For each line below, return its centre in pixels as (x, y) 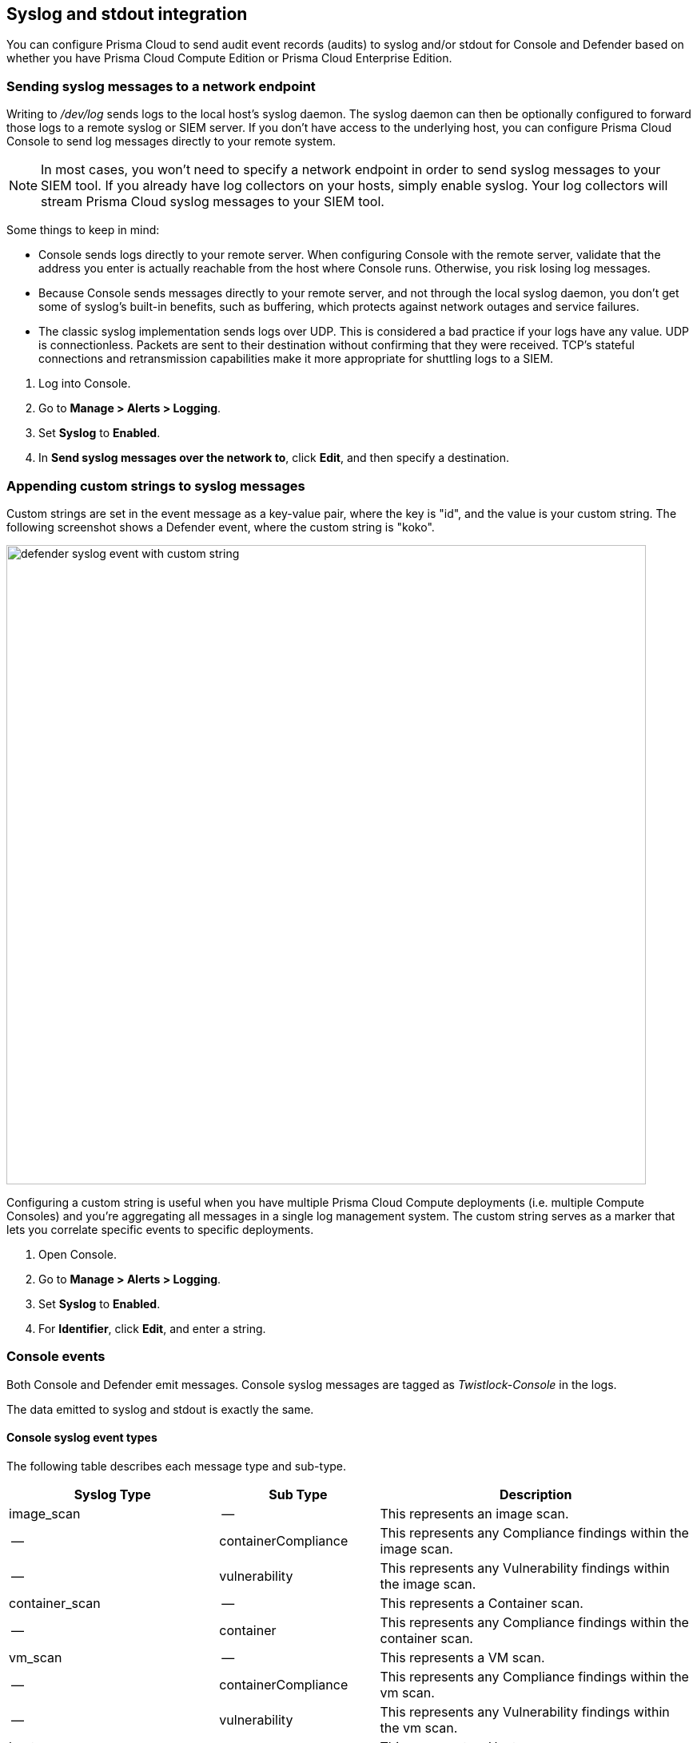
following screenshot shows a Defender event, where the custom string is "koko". (221, 527)
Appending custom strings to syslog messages (156, 485)
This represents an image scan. (474, 1513)
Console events (56, 1357)
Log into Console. (85, 384)
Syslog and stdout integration (127, 14)
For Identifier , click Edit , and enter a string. (152, 1328)
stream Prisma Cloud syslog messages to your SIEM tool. (213, 202)
